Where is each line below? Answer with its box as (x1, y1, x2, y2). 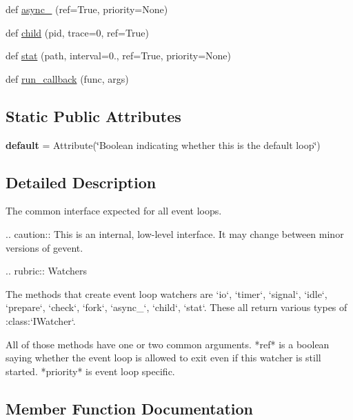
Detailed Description (6, 171, 157, 192)
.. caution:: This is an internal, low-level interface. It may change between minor (6, 226, 344, 241)
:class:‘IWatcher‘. (6, 313, 76, 328)
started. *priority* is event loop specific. (6, 363, 175, 378)
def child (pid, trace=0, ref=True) (6, 25, 149, 39)
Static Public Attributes (6, 105, 181, 126)
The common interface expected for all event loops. (6, 203, 222, 218)
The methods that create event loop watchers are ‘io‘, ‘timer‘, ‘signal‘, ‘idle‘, (6, 286, 327, 301)
